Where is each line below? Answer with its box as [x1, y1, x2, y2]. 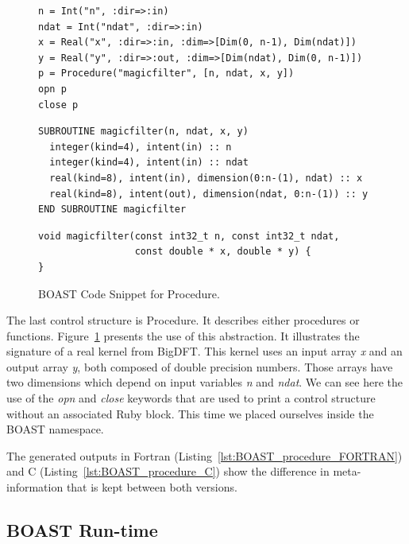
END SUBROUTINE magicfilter [38, 204, 187, 216]
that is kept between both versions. [66, 479, 237, 495]
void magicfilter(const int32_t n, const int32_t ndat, [38, 230, 340, 242]
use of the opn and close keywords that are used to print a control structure [6, 390, 376, 406]
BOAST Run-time [6, 518, 158, 542]
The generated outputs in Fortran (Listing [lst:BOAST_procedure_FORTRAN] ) [6, 447, 403, 464]
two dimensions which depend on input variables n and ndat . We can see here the [6, 374, 403, 391]
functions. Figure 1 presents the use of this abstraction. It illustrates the [6, 327, 360, 344]
